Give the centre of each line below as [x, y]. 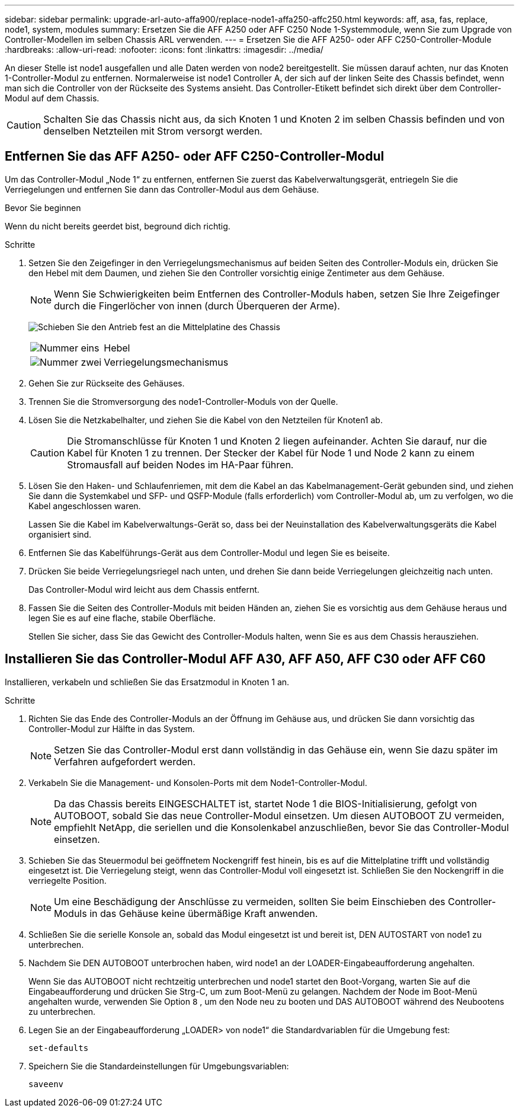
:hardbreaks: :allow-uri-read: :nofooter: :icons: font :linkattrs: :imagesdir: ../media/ [164, 49]
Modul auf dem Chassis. [52, 98]
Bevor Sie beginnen [43, 207]
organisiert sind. [60, 534]
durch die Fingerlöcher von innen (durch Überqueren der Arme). [197, 306]
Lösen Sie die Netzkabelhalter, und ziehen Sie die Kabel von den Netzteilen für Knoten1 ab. [206, 420]
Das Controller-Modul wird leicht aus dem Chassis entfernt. [144, 589]
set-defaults [59, 1048]
